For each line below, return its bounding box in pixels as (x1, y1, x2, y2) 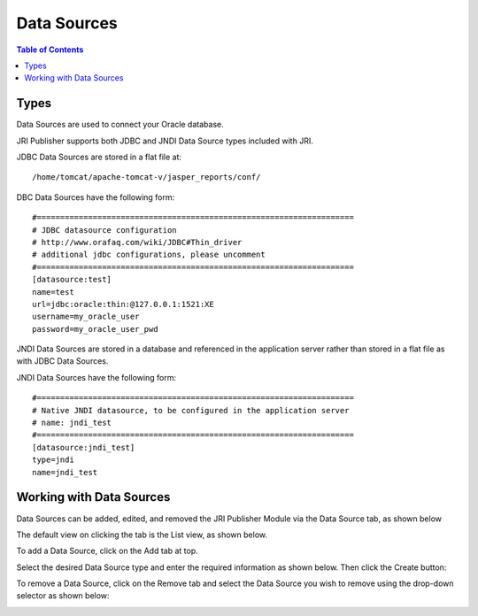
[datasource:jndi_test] (32, 443, 135, 452)
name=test (32, 287, 74, 296)
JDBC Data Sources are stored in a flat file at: (16, 151, 181, 163)
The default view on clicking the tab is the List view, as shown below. (16, 529, 267, 540)
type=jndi (32, 455, 74, 465)
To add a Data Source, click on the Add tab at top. (16, 545, 198, 557)
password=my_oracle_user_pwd (32, 324, 158, 334)
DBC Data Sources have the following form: (16, 191, 175, 203)
